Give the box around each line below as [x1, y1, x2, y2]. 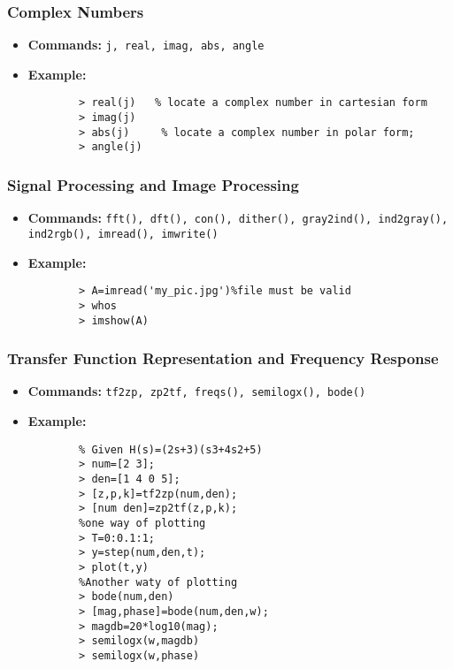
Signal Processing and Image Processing [7, 174, 299, 196]
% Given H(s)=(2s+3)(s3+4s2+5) [79, 443, 263, 456]
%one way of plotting [79, 516, 206, 529]
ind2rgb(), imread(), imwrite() [27, 227, 219, 240]
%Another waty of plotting [79, 575, 238, 589]
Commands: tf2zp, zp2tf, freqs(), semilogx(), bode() [27, 382, 366, 400]
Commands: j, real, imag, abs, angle [27, 35, 265, 54]
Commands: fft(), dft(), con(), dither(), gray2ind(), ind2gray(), [27, 209, 449, 227]
